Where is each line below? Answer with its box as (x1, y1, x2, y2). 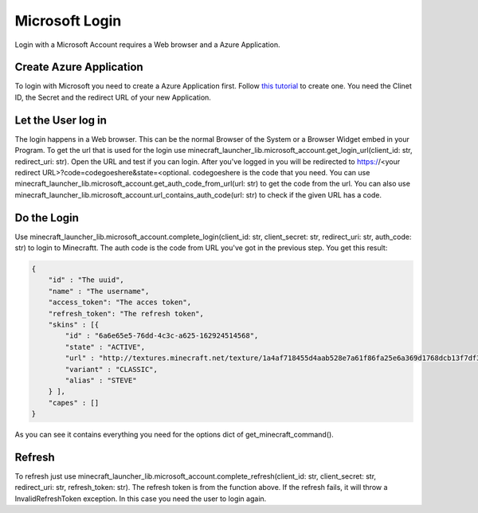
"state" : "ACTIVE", (65, 343, 146, 351)
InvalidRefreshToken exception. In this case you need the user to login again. (14, 494, 267, 503)
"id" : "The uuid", (48, 276, 125, 284)
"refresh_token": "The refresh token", (48, 309, 205, 318)
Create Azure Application (14, 61, 143, 74)
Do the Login (14, 211, 80, 225)
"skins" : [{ (48, 319, 100, 329)
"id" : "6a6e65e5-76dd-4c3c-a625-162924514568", (65, 331, 259, 340)
